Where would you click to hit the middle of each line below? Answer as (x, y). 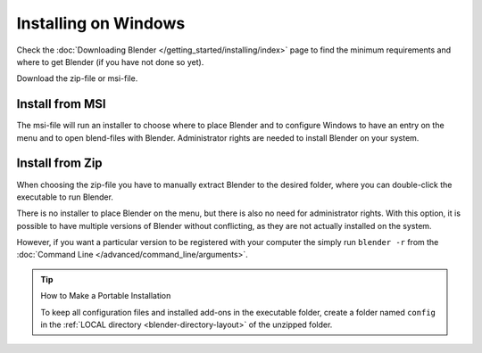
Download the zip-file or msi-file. (77, 78)
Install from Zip (59, 164)
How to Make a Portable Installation (106, 296)
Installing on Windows (101, 23)
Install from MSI (61, 104)
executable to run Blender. (65, 197)
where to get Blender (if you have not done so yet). (110, 62)
